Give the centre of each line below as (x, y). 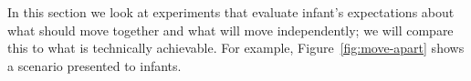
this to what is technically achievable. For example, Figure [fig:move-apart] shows (236, 48)
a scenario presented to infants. (94, 65)
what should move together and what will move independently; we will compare (230, 30)
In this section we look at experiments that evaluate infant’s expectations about (231, 12)
